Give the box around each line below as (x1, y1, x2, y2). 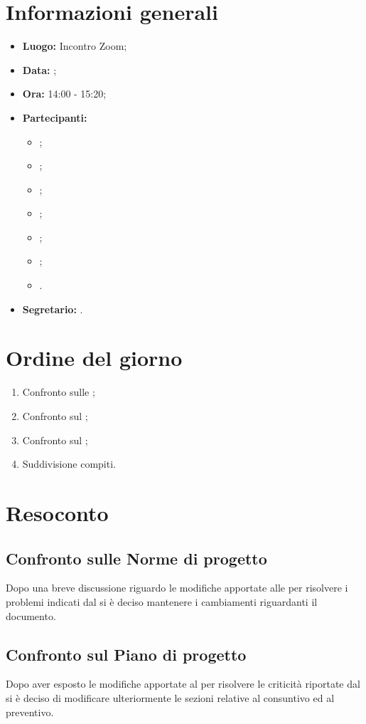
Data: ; (22, 62, 57, 77)
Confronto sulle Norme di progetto (6, 547, 267, 569)
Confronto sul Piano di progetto (6, 643, 247, 665)
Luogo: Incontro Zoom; (22, 38, 127, 53)
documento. (6, 608, 56, 623)
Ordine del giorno (6, 343, 183, 372)
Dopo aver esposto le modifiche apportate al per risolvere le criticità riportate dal (6, 676, 360, 691)
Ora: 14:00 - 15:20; (22, 86, 107, 101)
